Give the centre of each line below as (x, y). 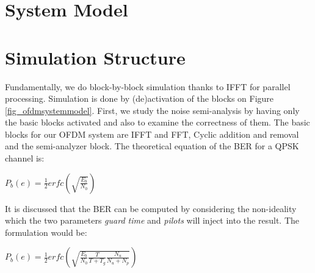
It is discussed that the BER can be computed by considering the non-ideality (151, 208)
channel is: (25, 158)
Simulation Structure (95, 57)
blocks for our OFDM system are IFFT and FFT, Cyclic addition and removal (152, 134)
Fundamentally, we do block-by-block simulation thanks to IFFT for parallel (148, 86)
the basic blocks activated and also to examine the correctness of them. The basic (157, 122)
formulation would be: (46, 232)
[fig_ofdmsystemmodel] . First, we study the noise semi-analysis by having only (152, 110)
